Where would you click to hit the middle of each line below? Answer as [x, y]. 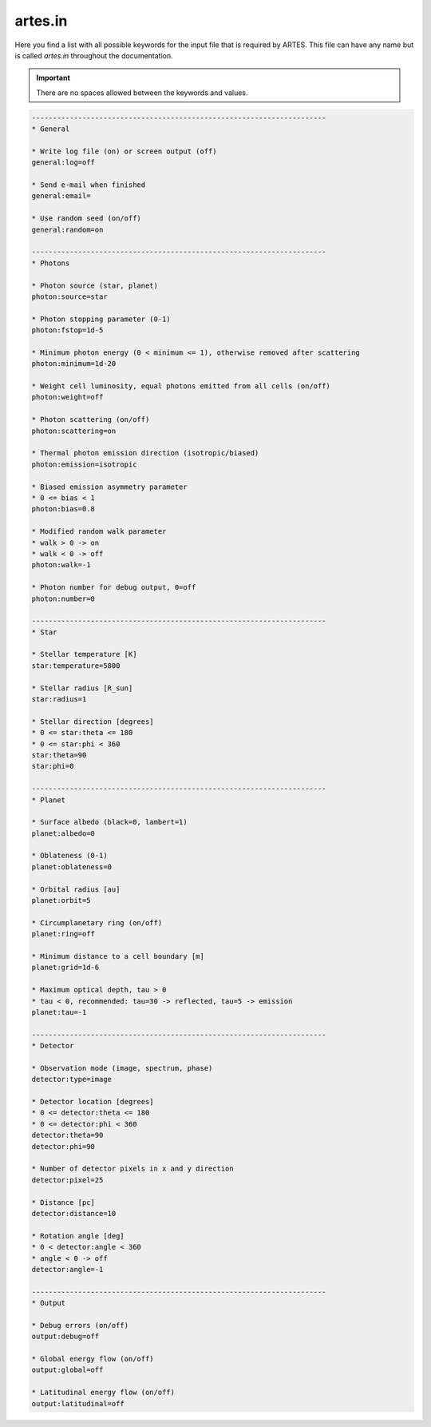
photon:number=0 [63, 598]
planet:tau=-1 [59, 1012]
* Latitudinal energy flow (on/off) [103, 1393]
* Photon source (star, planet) [95, 285]
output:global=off [67, 1370]
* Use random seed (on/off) [86, 219]
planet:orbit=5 [61, 900]
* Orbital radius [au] [76, 889]
